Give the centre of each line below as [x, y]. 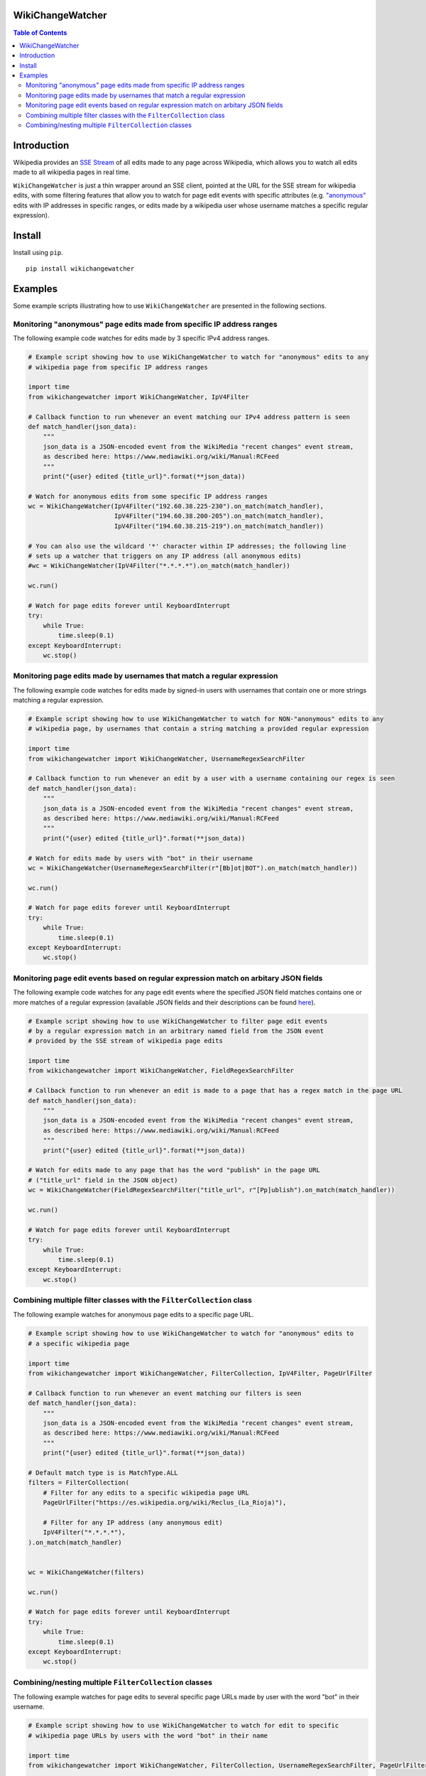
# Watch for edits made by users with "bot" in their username [141, 858]
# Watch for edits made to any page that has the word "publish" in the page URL [174, 1170]
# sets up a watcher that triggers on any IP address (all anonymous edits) [165, 556]
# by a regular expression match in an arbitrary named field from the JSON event [176, 1031]
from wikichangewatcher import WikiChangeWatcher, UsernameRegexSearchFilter [166, 759]
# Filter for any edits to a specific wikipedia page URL [146, 1493]
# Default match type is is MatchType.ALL [103, 1473]
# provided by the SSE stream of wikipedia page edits [125, 1041]
